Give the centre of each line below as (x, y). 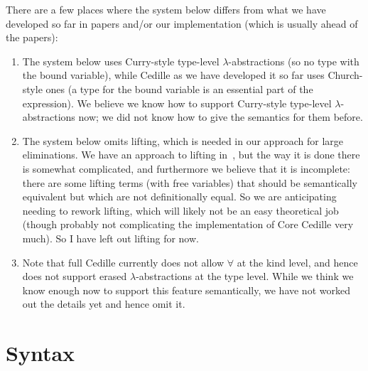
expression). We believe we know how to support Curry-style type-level (177, 103)
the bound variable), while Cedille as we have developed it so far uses (173, 75)
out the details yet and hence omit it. (104, 304)
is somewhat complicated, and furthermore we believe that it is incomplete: (186, 168)
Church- (345, 75)
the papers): (32, 37)
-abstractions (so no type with (294, 61)
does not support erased (75, 276)
